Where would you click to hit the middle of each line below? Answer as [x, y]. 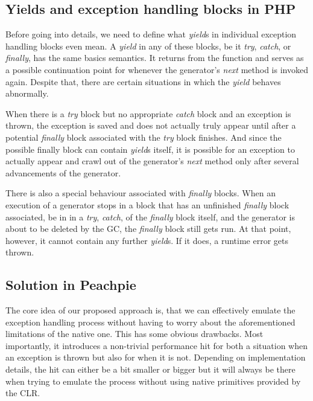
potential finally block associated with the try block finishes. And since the [144, 137]
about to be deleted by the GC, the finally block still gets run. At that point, [148, 229]
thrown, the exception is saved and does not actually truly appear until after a [151, 125]
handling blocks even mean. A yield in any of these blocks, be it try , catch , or [148, 46]
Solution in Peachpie [71, 285]
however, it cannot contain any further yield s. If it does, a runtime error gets [147, 240]
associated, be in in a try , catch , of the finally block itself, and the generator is [150, 217]
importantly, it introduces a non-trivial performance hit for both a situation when [156, 345]
